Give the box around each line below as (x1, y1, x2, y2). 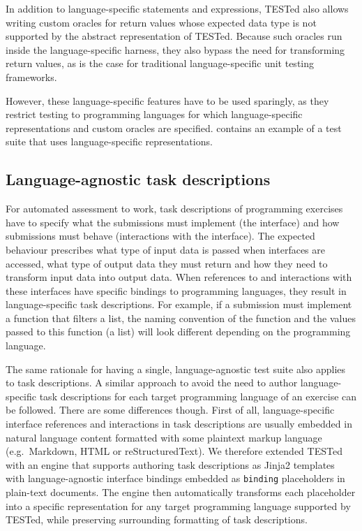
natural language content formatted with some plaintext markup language (6, 430, 322, 444)
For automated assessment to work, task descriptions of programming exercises (6, 201, 343, 216)
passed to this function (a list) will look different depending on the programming (6, 324, 351, 339)
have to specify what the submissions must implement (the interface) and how (6, 214, 340, 229)
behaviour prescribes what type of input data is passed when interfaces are (6, 242, 325, 256)
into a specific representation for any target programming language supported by (6, 498, 351, 513)
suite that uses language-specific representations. (6, 134, 213, 149)
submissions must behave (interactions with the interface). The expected (6, 228, 315, 243)
